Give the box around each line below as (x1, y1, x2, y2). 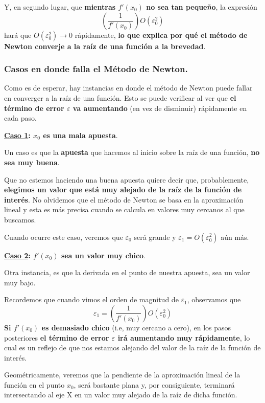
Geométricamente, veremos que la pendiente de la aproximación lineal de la (4, 369, 240, 380)
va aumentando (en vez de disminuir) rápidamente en (73, 102, 247, 113)
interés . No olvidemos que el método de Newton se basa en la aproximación (4, 194, 244, 205)
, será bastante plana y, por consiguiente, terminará (74, 379, 235, 390)
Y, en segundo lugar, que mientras (4, 2, 116, 12)
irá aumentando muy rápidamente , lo (117, 332, 250, 343)
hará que (4, 29, 32, 40)
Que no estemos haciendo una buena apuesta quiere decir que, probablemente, (4, 174, 249, 185)
